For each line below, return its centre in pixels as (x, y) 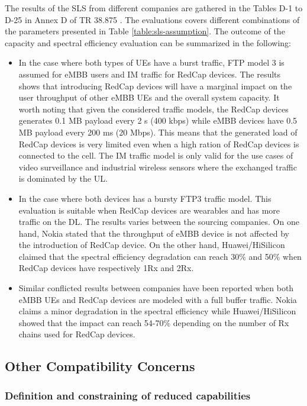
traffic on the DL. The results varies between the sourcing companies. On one (159, 222)
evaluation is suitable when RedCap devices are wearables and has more (149, 210)
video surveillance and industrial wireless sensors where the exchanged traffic (158, 167)
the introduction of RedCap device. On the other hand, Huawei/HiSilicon (152, 245)
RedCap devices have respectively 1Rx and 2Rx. (106, 268)
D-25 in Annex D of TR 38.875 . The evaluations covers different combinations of (152, 19)
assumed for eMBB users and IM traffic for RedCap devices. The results (150, 74)
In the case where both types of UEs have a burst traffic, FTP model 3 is (151, 62)
